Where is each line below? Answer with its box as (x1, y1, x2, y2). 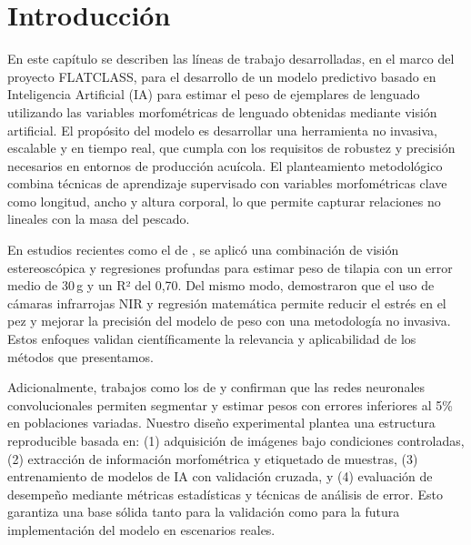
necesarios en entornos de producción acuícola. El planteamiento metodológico (7, 156, 443, 175)
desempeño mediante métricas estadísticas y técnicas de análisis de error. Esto (7, 484, 443, 503)
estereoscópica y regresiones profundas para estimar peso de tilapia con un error (7, 257, 453, 277)
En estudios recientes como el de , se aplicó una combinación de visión (7, 240, 399, 259)
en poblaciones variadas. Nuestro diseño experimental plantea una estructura (7, 413, 436, 432)
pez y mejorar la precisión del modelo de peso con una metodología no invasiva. (7, 311, 451, 330)
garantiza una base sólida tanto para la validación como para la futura (7, 502, 400, 521)
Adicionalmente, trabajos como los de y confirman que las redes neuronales (7, 378, 426, 397)
